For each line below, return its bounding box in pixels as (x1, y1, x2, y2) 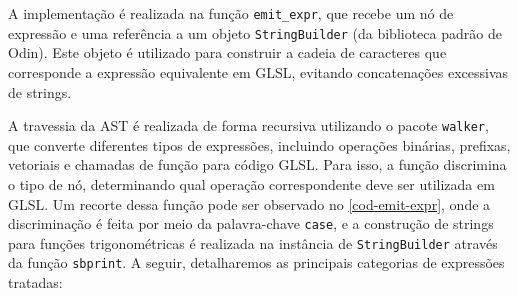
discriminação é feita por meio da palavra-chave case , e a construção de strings (8, 213, 494, 234)
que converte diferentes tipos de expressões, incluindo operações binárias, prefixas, (8, 134, 511, 155)
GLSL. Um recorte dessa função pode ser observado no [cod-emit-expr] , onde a (8, 193, 491, 214)
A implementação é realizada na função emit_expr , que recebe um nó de (8, 3, 454, 23)
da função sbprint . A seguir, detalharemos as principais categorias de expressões (8, 252, 505, 273)
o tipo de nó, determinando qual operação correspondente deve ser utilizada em (8, 173, 495, 194)
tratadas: (8, 272, 63, 293)
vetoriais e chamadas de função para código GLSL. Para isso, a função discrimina (8, 154, 507, 175)
